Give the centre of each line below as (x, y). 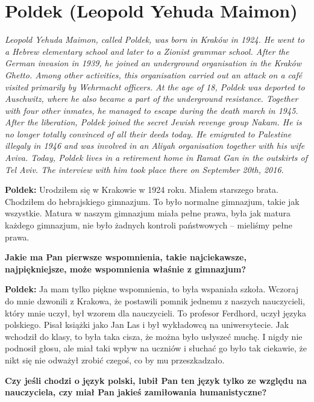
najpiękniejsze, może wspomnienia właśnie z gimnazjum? (126, 269)
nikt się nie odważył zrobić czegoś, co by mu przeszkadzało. (115, 360)
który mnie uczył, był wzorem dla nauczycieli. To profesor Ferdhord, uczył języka (155, 312)
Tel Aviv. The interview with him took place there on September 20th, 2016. (144, 169)
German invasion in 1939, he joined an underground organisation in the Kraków (153, 63)
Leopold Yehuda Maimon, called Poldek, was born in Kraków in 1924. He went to (155, 39)
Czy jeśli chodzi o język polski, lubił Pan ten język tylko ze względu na (156, 380)
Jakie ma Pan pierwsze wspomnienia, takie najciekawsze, (126, 257)
